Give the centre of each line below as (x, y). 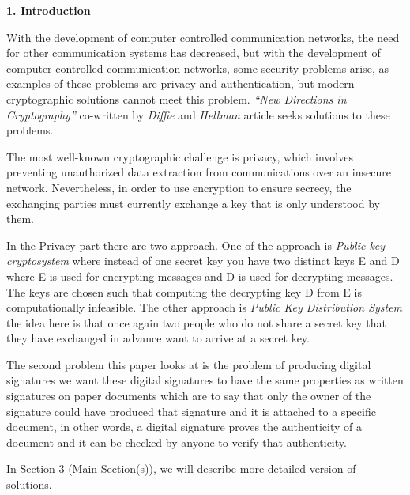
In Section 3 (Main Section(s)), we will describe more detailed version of (181, 469)
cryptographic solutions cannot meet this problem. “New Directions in (177, 98)
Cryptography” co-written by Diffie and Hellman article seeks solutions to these (198, 114)
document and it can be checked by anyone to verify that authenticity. (177, 442)
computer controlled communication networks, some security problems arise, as (198, 68)
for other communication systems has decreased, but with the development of (194, 53)
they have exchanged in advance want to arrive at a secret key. (158, 338)
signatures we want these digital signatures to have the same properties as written (205, 380)
